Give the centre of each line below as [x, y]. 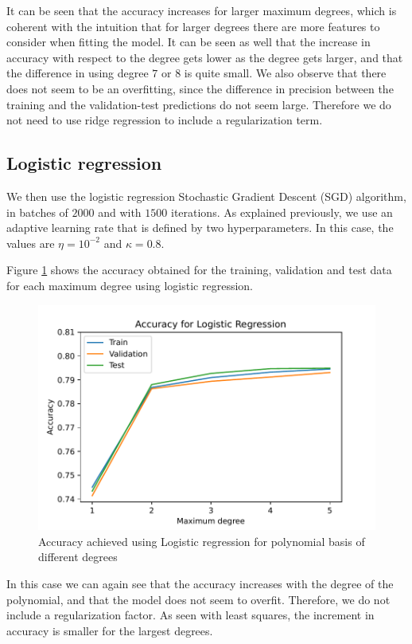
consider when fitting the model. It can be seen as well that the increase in [189, 42]
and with [120, 212]
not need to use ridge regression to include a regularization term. [165, 120]
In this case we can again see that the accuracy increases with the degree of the [200, 583]
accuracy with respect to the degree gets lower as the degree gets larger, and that [205, 57]
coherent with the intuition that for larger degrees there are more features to [193, 26]
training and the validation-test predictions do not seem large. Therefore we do [199, 104]
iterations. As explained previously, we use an [282, 212]
